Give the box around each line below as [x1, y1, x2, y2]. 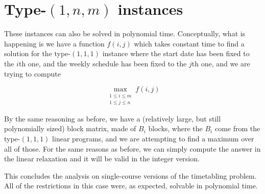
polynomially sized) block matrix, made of [4, 123, 136, 134]
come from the [214, 123, 260, 134]
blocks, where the [148, 123, 203, 134]
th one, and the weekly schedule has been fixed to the [18, 58, 187, 68]
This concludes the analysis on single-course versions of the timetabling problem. [4, 170, 257, 181]
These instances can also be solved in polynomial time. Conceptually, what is [4, 28, 246, 39]
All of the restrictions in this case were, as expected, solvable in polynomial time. [4, 180, 258, 191]
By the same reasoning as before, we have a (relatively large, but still [4, 113, 221, 124]
